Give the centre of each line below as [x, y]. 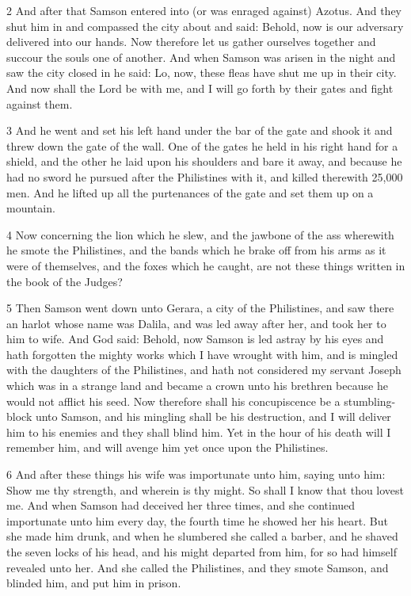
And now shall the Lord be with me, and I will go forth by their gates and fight [200, 88]
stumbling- [370, 401]
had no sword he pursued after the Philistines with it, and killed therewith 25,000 [205, 176]
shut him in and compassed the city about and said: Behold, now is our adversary [205, 26]
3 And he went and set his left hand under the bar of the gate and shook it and [200, 130]
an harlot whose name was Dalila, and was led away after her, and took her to [196, 323]
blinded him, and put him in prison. [94, 583]
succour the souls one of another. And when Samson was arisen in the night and [201, 57]
